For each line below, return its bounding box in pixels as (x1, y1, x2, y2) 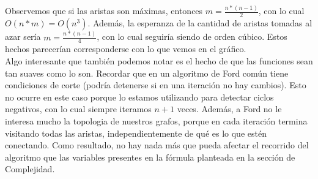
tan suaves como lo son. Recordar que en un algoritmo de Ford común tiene (5, 66, 289, 79)
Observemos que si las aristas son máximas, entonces (5, 4, 203, 17)
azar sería (5, 30, 41, 43)
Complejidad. (5, 162, 55, 175)
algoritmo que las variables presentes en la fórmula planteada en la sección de (5, 150, 295, 163)
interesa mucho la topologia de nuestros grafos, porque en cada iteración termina (5, 114, 308, 127)
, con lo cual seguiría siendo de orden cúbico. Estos (97, 30, 287, 43)
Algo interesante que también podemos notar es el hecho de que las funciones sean (5, 55, 313, 67)
